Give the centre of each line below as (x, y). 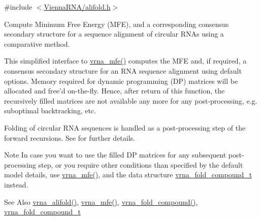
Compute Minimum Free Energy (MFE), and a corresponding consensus (117, 24)
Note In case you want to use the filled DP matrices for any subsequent (115, 155)
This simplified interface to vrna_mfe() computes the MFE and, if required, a (125, 61)
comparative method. (37, 43)
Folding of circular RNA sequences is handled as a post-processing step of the (125, 127)
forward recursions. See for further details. (70, 137)
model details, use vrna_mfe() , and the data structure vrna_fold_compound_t (128, 175)
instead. (16, 184)
